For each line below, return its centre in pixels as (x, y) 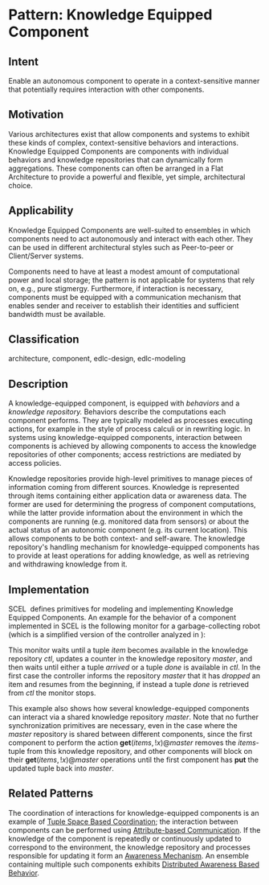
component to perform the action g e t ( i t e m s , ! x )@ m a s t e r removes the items (132, 743)
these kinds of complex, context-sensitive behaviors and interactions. (124, 142)
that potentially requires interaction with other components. (106, 89)
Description (38, 384)
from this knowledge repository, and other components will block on (140, 751)
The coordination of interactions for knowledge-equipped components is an (134, 813)
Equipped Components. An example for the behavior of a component (122, 618)
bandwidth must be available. (57, 314)
